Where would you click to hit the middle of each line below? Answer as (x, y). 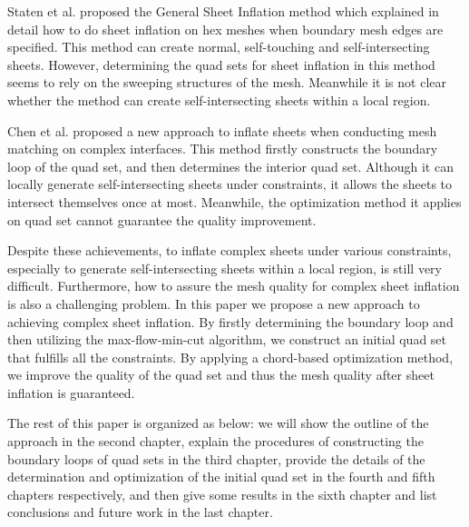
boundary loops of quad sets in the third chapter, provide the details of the (216, 458)
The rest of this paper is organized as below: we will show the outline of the (218, 423)
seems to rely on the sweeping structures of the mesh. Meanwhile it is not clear (227, 82)
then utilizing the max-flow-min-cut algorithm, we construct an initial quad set (227, 339)
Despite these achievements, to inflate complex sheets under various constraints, (230, 250)
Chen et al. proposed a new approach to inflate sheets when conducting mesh (222, 130)
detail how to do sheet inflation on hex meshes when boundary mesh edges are (225, 29)
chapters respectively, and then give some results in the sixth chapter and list (222, 494)
